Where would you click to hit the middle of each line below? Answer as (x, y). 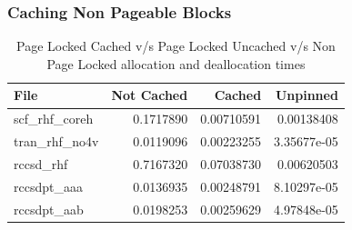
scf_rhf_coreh (54, 119)
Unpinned (307, 95)
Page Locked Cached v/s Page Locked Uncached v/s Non (176, 46)
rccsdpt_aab (49, 209)
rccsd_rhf (41, 163)
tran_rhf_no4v (56, 141)
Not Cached (150, 95)
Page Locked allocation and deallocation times (176, 63)
